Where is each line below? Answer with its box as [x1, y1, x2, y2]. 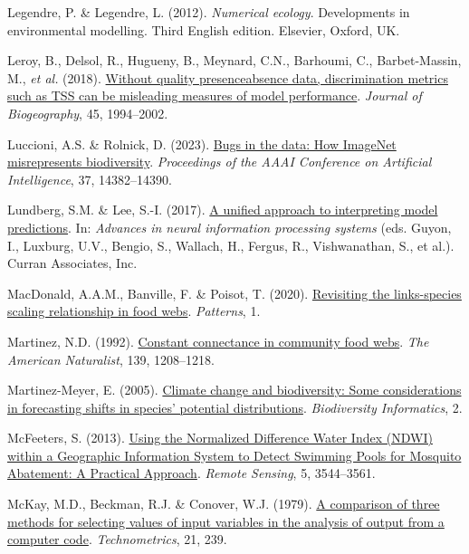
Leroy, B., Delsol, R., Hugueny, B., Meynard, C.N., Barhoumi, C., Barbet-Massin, [7, 51, 462, 70]
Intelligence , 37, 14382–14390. [7, 169, 172, 188]
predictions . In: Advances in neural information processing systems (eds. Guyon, [7, 217, 452, 236]
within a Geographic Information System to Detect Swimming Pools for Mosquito [7, 445, 462, 464]
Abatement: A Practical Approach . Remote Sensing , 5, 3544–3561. [7, 463, 376, 482]
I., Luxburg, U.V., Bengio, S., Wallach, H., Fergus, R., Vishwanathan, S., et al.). [7, 235, 455, 254]
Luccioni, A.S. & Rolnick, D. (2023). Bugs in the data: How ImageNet [7, 134, 397, 153]
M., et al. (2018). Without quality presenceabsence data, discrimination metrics [7, 68, 448, 87]
